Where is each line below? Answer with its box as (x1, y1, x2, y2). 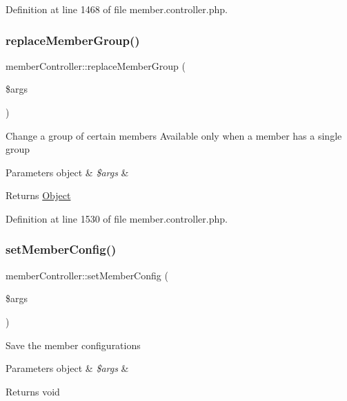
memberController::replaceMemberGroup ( (6, 58, 186, 73)
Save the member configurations (6, 337, 141, 352)
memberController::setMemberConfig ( (6, 268, 168, 282)
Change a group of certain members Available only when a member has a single (6, 128, 342, 142)
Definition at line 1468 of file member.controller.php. (6, 2, 228, 16)
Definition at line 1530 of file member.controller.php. (6, 211, 228, 225)
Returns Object (6, 188, 71, 203)
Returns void (6, 384, 60, 398)
